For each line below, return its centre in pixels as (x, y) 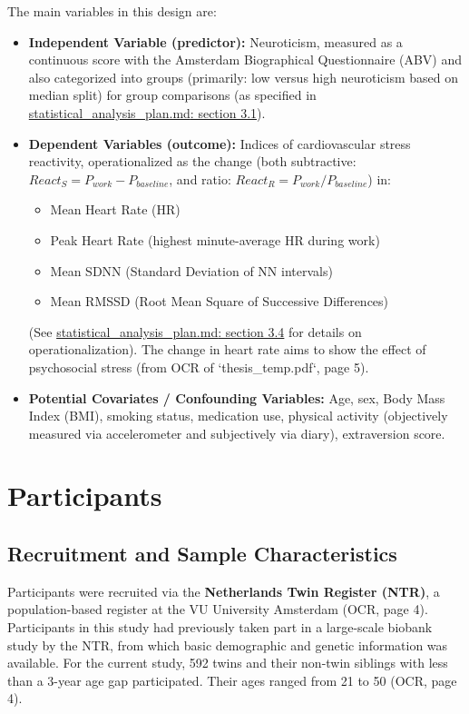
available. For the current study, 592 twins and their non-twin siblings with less (228, 663)
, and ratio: (200, 178)
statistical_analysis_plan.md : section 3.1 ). (147, 112)
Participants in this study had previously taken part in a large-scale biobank (220, 627)
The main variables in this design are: (112, 11)
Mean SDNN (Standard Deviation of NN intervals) (191, 270)
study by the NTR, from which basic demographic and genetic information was (228, 645)
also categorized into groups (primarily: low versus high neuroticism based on (243, 77)
